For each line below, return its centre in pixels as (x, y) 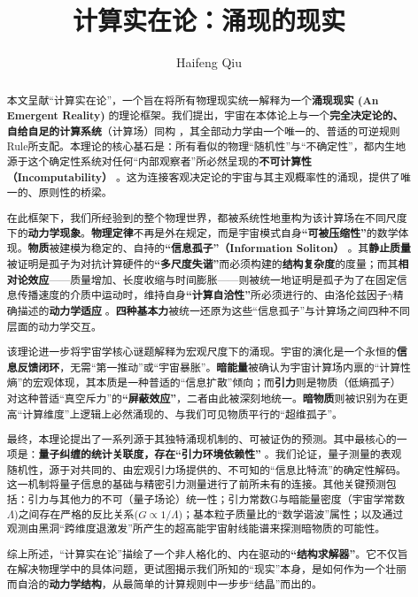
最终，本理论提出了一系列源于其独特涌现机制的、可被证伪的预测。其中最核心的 (201, 439)
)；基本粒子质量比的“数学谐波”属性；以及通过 (291, 513)
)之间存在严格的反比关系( (77, 513)
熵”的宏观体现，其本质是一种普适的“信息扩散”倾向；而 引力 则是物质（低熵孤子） (204, 383)
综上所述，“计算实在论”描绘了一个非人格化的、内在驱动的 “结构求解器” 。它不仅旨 (207, 554)
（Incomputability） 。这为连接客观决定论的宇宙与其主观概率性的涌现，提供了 (203, 177)
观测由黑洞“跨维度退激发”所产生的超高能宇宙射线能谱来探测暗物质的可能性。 (196, 528)
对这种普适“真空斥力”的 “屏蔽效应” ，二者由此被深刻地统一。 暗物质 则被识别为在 (202, 399)
